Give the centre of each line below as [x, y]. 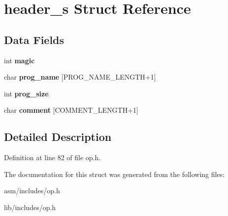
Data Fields [34, 39]
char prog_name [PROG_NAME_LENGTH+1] [80, 77]
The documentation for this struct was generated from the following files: [114, 174]
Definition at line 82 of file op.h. [52, 157]
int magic [19, 60]
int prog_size [26, 93]
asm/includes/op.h [32, 191]
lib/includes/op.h [30, 207]
